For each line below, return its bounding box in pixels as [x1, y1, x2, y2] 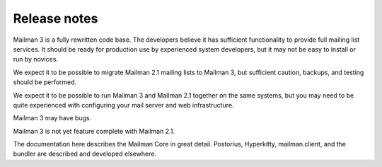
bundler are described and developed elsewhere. [13, 149, 157, 159]
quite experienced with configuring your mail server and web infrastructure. [13, 100, 234, 109]
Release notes [13, 11, 98, 26]
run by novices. [13, 55, 59, 64]
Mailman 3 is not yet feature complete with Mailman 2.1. [13, 127, 175, 135]
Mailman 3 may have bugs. [13, 114, 92, 122]
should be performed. [13, 78, 77, 86]
